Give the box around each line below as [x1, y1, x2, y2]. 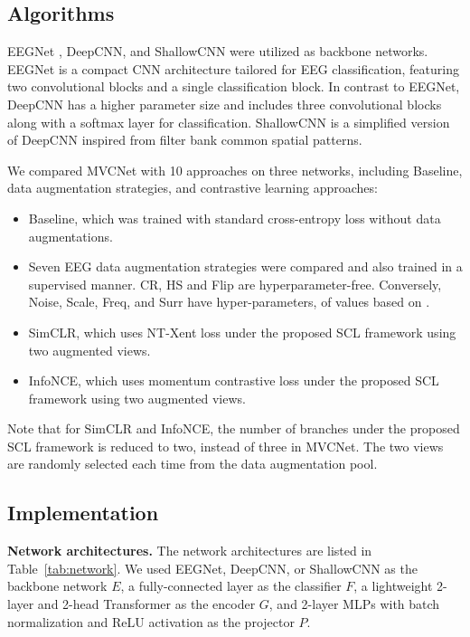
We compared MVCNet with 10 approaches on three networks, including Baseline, [7, 160, 463, 179]
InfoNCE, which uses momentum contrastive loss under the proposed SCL [28, 371, 439, 390]
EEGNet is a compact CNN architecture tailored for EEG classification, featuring [7, 59, 459, 78]
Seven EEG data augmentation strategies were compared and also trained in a [28, 257, 463, 276]
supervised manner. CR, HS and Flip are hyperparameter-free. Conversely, [28, 274, 442, 293]
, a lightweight [353, 576, 433, 595]
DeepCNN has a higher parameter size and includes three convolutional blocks [7, 94, 442, 113]
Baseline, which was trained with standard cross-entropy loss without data [28, 208, 441, 227]
